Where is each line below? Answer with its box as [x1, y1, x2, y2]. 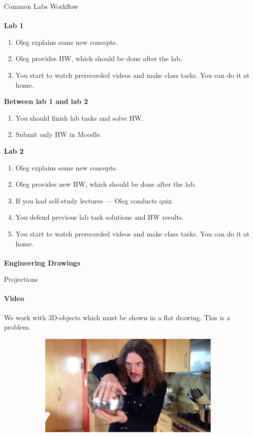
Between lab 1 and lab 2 [4, 96, 88, 106]
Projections [4, 274, 38, 284]
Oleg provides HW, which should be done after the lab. [15, 53, 182, 64]
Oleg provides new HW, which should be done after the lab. [15, 179, 196, 189]
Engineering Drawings [4, 257, 81, 268]
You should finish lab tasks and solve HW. [15, 112, 144, 123]
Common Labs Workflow [4, 1, 79, 11]
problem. [4, 322, 31, 332]
